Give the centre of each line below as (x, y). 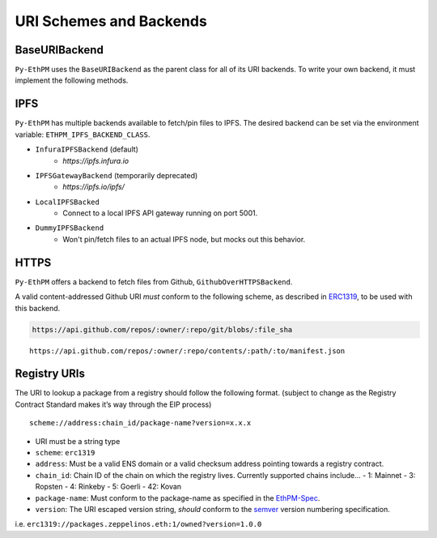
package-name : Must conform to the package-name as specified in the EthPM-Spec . (178, 497)
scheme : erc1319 (65, 453)
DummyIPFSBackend (70, 228)
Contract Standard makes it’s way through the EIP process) (113, 404)
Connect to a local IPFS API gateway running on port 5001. (160, 213)
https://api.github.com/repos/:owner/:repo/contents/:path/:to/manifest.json (187, 351)
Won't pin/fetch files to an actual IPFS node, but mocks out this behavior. (184, 239)
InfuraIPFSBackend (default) (87, 149)
